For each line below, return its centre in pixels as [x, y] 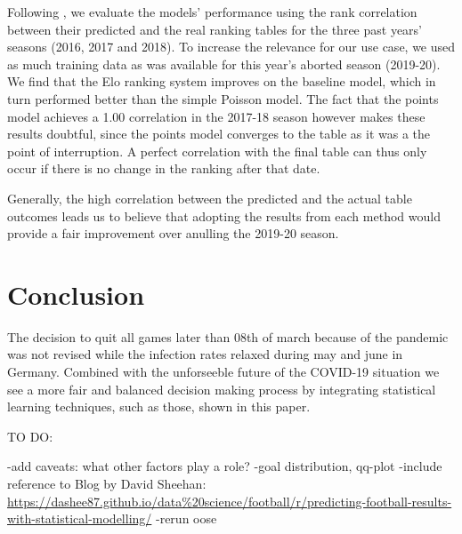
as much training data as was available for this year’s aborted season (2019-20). [224, 64]
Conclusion [76, 294]
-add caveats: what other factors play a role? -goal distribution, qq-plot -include [225, 466]
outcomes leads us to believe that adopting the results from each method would [224, 215]
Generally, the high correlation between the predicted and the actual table [210, 198]
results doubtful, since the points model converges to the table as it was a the [219, 134]
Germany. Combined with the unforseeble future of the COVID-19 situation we [223, 372]
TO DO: [30, 436]
